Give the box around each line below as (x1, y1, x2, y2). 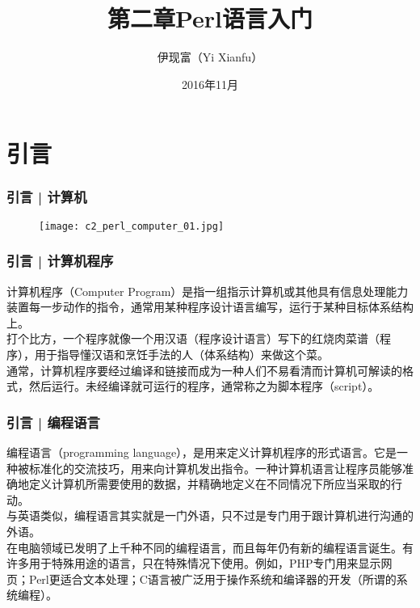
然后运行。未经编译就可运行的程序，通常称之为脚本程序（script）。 (28, 378, 380, 395)
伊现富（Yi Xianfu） (157, 49, 263, 65)
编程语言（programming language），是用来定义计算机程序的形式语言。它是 (6, 443, 397, 460)
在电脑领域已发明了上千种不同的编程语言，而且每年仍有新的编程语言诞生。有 (6, 538, 414, 555)
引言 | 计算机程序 (6, 251, 114, 271)
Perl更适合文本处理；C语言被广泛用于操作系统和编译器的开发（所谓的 (28, 570, 397, 587)
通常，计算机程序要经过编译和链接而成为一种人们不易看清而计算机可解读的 (6, 361, 402, 378)
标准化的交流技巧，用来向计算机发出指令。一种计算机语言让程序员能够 (28, 459, 402, 476)
